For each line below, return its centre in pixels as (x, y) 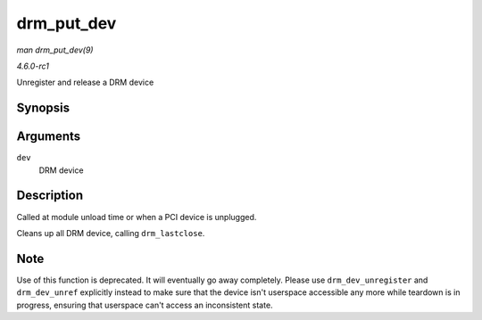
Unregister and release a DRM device (85, 82)
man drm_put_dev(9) (55, 50)
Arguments (49, 137)
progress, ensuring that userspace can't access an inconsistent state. (145, 305)
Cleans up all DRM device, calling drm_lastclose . (111, 233)
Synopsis (43, 108)
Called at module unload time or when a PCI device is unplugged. (137, 217)
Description (50, 196)
